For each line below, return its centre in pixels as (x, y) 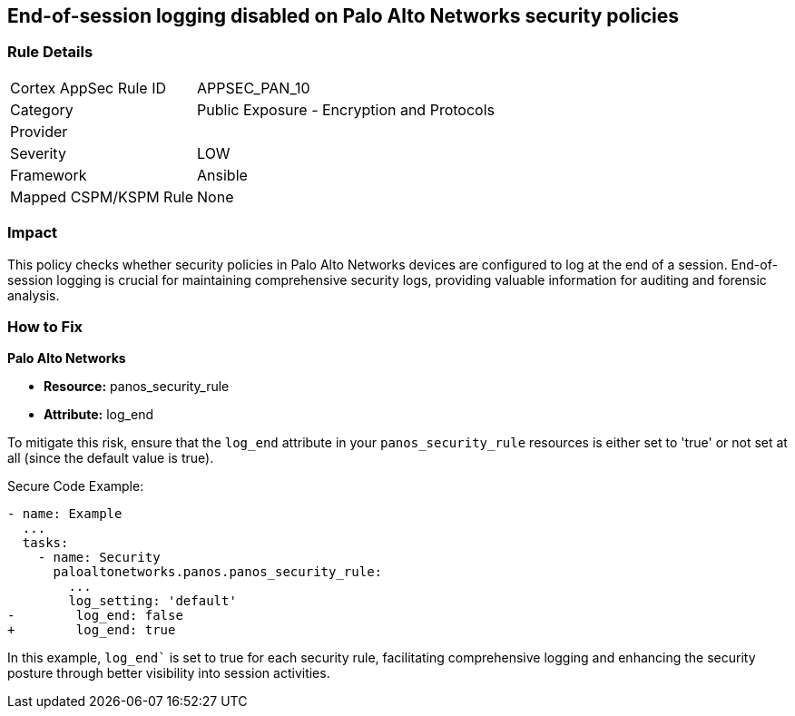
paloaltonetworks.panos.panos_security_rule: (218, 572)
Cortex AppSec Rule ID (88, 88)
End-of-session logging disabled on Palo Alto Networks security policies (344, 16)
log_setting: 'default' (152, 601)
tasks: (45, 543)
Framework (49, 175)
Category (42, 109)
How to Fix (45, 326)
